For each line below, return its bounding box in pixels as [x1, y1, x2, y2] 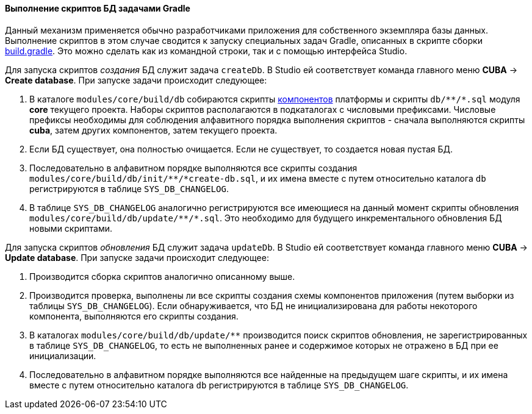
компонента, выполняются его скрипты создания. [29, 310, 239, 321]
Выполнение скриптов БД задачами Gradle [5, 3, 190, 13]
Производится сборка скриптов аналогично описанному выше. [29, 271, 295, 282]
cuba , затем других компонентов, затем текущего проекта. [29, 124, 278, 135]
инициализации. [29, 350, 96, 361]
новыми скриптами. [29, 223, 112, 234]
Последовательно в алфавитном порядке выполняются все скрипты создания [29, 162, 358, 173]
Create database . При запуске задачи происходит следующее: [5, 74, 267, 85]
